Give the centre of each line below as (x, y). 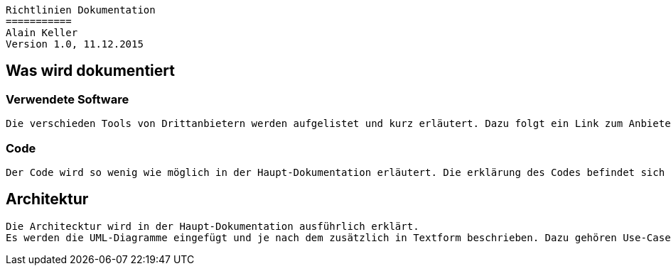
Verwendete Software (68, 99)
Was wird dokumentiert (90, 71)
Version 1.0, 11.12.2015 (75, 44)
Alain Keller (42, 33)
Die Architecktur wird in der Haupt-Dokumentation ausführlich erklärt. (213, 226)
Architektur (47, 199)
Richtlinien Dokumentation (81, 10)
